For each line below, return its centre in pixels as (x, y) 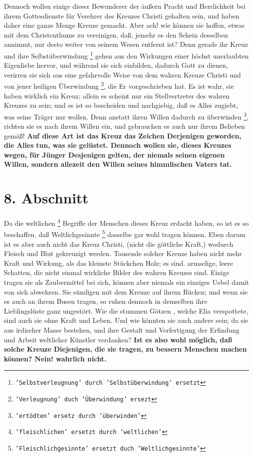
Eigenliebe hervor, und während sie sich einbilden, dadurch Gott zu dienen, (116, 65)
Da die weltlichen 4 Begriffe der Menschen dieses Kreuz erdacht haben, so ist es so (126, 222)
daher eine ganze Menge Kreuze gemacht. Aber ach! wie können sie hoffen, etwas (124, 25)
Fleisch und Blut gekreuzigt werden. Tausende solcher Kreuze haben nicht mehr (123, 253)
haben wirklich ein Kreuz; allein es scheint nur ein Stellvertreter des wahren (117, 95)
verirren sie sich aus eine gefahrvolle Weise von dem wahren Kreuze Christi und (123, 74)
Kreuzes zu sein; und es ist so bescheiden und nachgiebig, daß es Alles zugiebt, (121, 105)
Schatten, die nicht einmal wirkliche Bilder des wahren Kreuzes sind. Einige (117, 272)
